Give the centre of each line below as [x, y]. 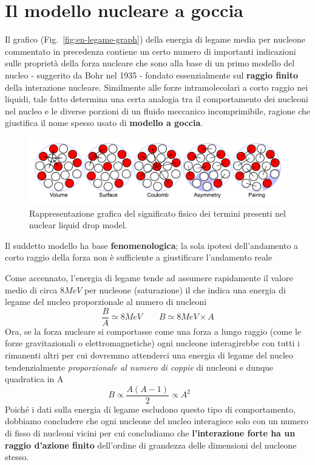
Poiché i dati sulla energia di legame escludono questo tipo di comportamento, [150, 409]
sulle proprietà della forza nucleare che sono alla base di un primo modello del [150, 63]
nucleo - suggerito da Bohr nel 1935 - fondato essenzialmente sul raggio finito [152, 75]
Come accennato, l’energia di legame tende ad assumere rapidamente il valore [149, 277]
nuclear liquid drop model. [78, 225]
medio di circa [31, 289]
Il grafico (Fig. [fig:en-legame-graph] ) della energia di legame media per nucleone [155, 39]
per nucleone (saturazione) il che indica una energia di [185, 289]
